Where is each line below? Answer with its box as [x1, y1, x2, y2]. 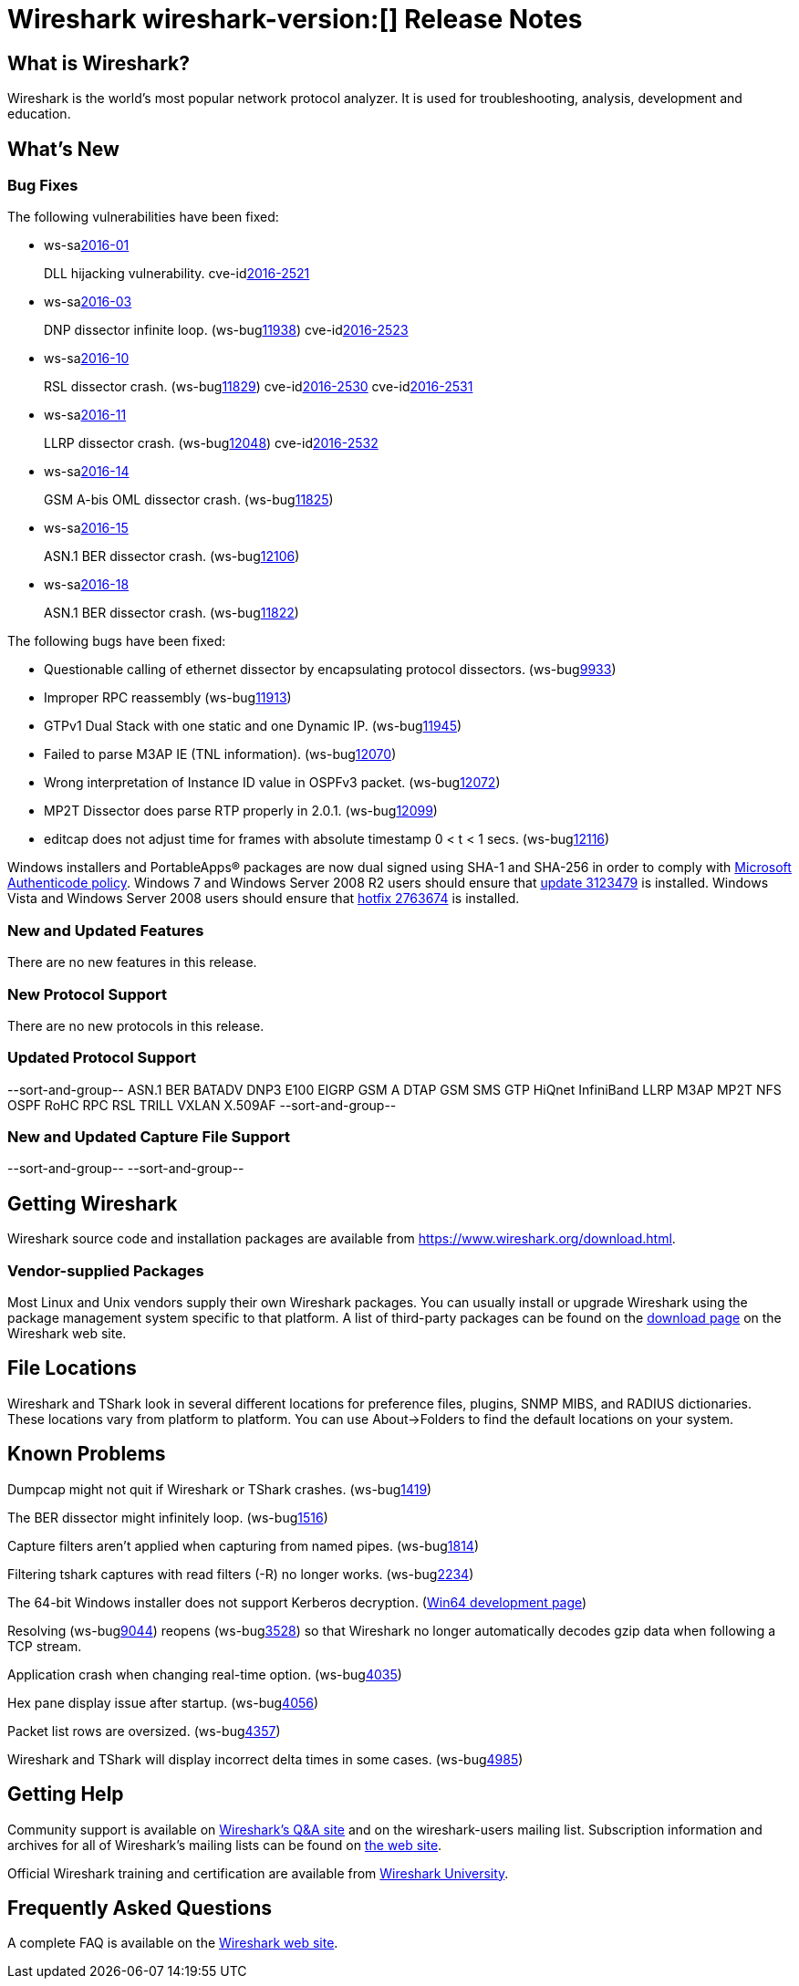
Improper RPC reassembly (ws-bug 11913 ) [44, 690, 292, 706]
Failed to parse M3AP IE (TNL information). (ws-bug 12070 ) [44, 746, 397, 763]
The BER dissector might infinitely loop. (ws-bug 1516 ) [7, 1509, 328, 1525]
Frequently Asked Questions [7, 1896, 273, 1919]
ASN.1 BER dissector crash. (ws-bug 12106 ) [44, 548, 300, 565]
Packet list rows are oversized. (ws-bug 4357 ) [7, 1722, 281, 1739]
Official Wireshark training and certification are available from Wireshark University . [7, 1865, 509, 1881]
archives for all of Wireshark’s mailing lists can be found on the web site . [7, 1836, 442, 1853]
